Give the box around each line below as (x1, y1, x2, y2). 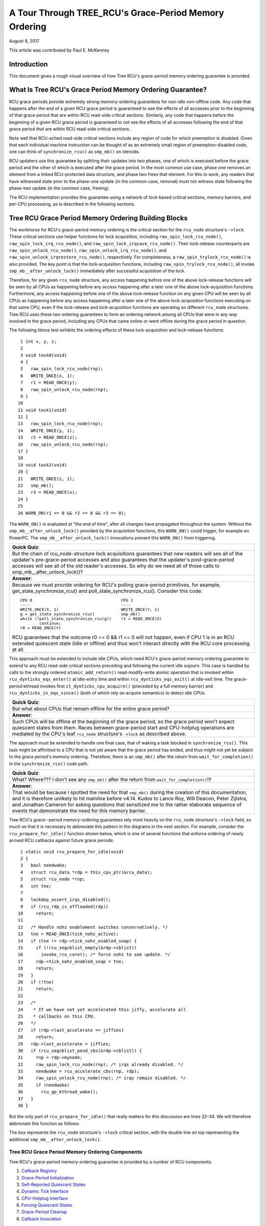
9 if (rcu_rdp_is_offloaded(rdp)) (20, 904, 109, 909)
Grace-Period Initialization (21, 1175, 75, 1180)
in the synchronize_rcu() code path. (9, 761, 89, 766)
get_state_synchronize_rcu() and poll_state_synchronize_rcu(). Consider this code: (12, 587, 203, 594)
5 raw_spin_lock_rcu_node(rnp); (20, 366, 104, 372)
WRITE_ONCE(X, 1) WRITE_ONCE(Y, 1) (20, 607, 159, 613)
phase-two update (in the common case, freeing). (9, 185, 110, 191)
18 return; (18, 966, 54, 971)
